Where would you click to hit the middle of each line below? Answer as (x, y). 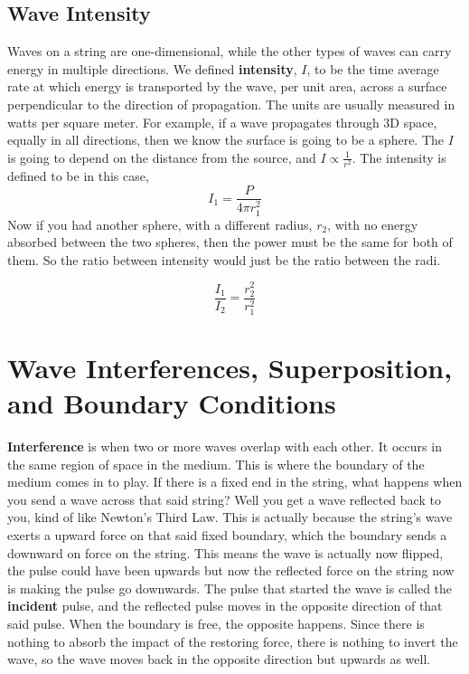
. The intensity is (399, 157)
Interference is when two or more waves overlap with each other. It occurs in (225, 446)
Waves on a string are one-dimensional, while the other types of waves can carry (230, 51)
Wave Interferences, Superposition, (230, 367)
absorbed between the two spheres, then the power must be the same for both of (230, 242)
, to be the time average (373, 68)
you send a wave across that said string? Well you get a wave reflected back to (224, 499)
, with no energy (373, 224)
